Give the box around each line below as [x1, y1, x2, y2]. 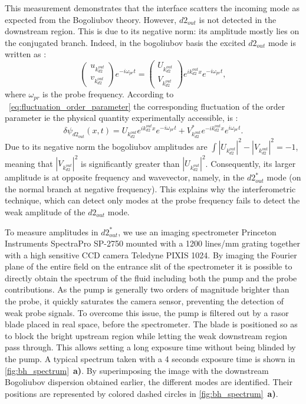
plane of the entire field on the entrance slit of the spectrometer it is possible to [5, 260, 292, 272]
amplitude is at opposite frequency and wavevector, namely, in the [5, 171, 245, 183]
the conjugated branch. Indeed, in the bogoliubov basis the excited [5, 36, 246, 48]
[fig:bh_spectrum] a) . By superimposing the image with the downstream [5, 364, 269, 376]
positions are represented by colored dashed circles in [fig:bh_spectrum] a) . [5, 387, 278, 399]
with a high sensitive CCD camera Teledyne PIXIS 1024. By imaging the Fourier [5, 248, 297, 261]
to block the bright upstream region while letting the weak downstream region [5, 329, 288, 341]
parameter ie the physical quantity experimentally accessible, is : [5, 111, 238, 124]
